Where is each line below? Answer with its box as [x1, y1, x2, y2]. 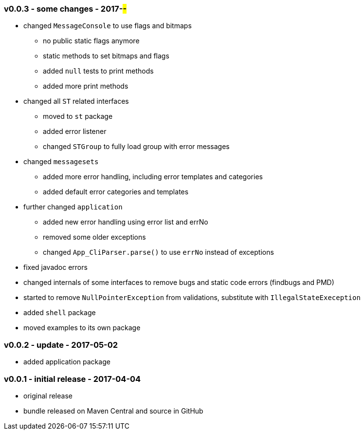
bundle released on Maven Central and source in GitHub [23, 406, 203, 415]
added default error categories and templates [43, 188, 189, 196]
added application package [23, 358, 110, 366]
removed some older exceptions [43, 233, 146, 242]
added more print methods [43, 82, 128, 91]
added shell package [23, 308, 96, 317]
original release [23, 391, 73, 400]
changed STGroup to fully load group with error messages [43, 142, 230, 151]
